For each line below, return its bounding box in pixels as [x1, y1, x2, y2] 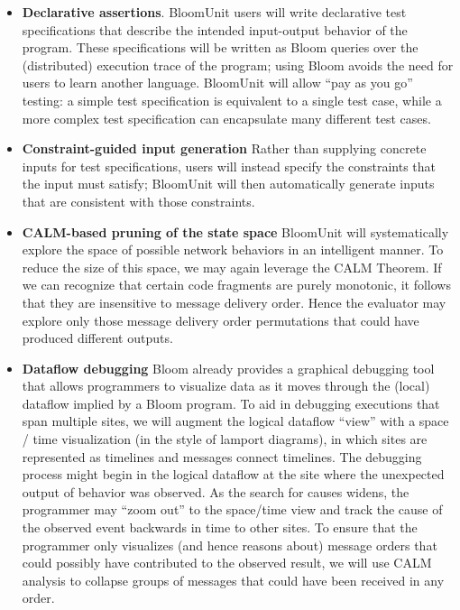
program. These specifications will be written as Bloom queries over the [22, 38, 419, 57]
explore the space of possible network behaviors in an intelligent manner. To [22, 240, 444, 259]
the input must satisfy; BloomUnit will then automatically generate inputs [22, 174, 435, 193]
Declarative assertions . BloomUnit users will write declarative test [22, 3, 407, 21]
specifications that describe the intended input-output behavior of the [22, 20, 408, 39]
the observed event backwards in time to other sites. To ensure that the [22, 518, 418, 537]
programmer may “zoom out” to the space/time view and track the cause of [22, 500, 443, 519]
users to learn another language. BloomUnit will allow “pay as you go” [22, 73, 413, 92]
